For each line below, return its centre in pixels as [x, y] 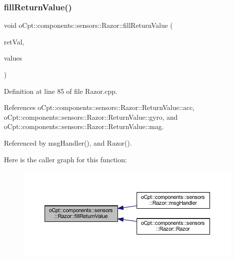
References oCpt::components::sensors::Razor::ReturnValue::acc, [99, 107]
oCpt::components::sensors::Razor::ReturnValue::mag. [84, 126]
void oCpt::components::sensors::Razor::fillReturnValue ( [89, 25]
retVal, [14, 41]
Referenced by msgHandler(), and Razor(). [68, 142]
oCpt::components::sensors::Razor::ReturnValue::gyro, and [91, 117]
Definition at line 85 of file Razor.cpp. [61, 91]
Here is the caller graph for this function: [66, 159]
